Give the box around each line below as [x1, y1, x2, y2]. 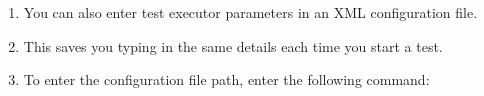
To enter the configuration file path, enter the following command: [23, 69, 430, 90]
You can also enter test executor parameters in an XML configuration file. [23, 2, 478, 22]
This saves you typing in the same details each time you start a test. [23, 35, 443, 56]
